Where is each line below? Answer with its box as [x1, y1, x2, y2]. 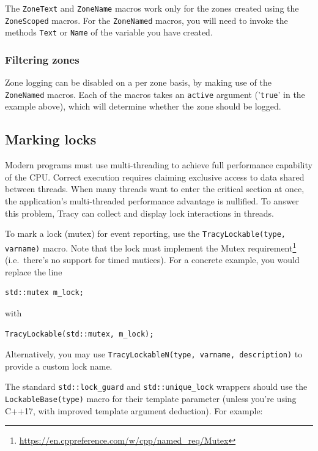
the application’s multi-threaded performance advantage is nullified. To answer [5, 195, 300, 207]
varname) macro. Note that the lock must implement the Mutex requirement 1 [5, 239, 297, 254]
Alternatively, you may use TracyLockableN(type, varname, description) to [5, 348, 303, 360]
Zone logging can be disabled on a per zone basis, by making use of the [5, 76, 272, 89]
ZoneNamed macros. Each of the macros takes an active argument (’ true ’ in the [5, 88, 305, 100]
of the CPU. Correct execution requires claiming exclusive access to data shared [5, 170, 305, 183]
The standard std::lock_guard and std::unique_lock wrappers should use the [5, 380, 308, 393]
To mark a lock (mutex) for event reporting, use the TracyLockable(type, [5, 227, 286, 240]
